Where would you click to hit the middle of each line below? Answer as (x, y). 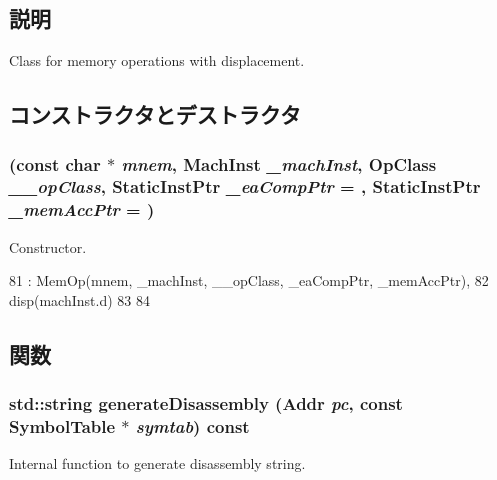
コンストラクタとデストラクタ (155, 114)
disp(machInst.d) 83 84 (79, 299)
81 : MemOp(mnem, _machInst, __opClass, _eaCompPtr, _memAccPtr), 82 (249, 280)
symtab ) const (192, 426)
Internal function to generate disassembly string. (157, 463)
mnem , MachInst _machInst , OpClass (279, 163)
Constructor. (48, 246)
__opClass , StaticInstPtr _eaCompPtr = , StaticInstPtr (245, 186)
